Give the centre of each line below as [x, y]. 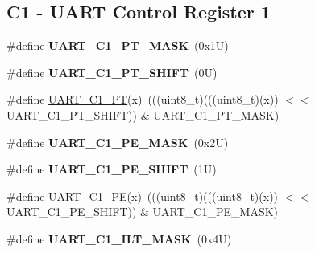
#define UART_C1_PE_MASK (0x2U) [118, 142]
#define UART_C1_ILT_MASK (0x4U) [119, 238]
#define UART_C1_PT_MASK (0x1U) [118, 45]
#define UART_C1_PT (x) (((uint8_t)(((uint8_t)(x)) [143, 99]
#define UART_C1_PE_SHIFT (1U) [112, 169]
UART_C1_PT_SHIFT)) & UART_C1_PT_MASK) [143, 114]
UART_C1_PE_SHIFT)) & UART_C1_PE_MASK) [143, 212]
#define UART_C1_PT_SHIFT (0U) [112, 72]
